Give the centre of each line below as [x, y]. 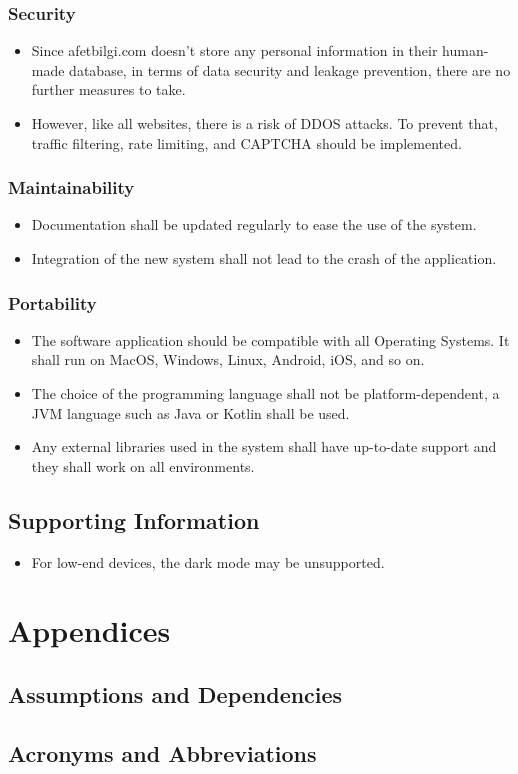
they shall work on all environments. [143, 465]
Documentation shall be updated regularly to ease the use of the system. [254, 224]
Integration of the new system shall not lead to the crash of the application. [264, 258]
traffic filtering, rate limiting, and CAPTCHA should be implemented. [246, 142]
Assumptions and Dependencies [175, 693]
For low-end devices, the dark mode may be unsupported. [208, 561]
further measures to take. [108, 89]
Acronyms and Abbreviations [162, 752]
